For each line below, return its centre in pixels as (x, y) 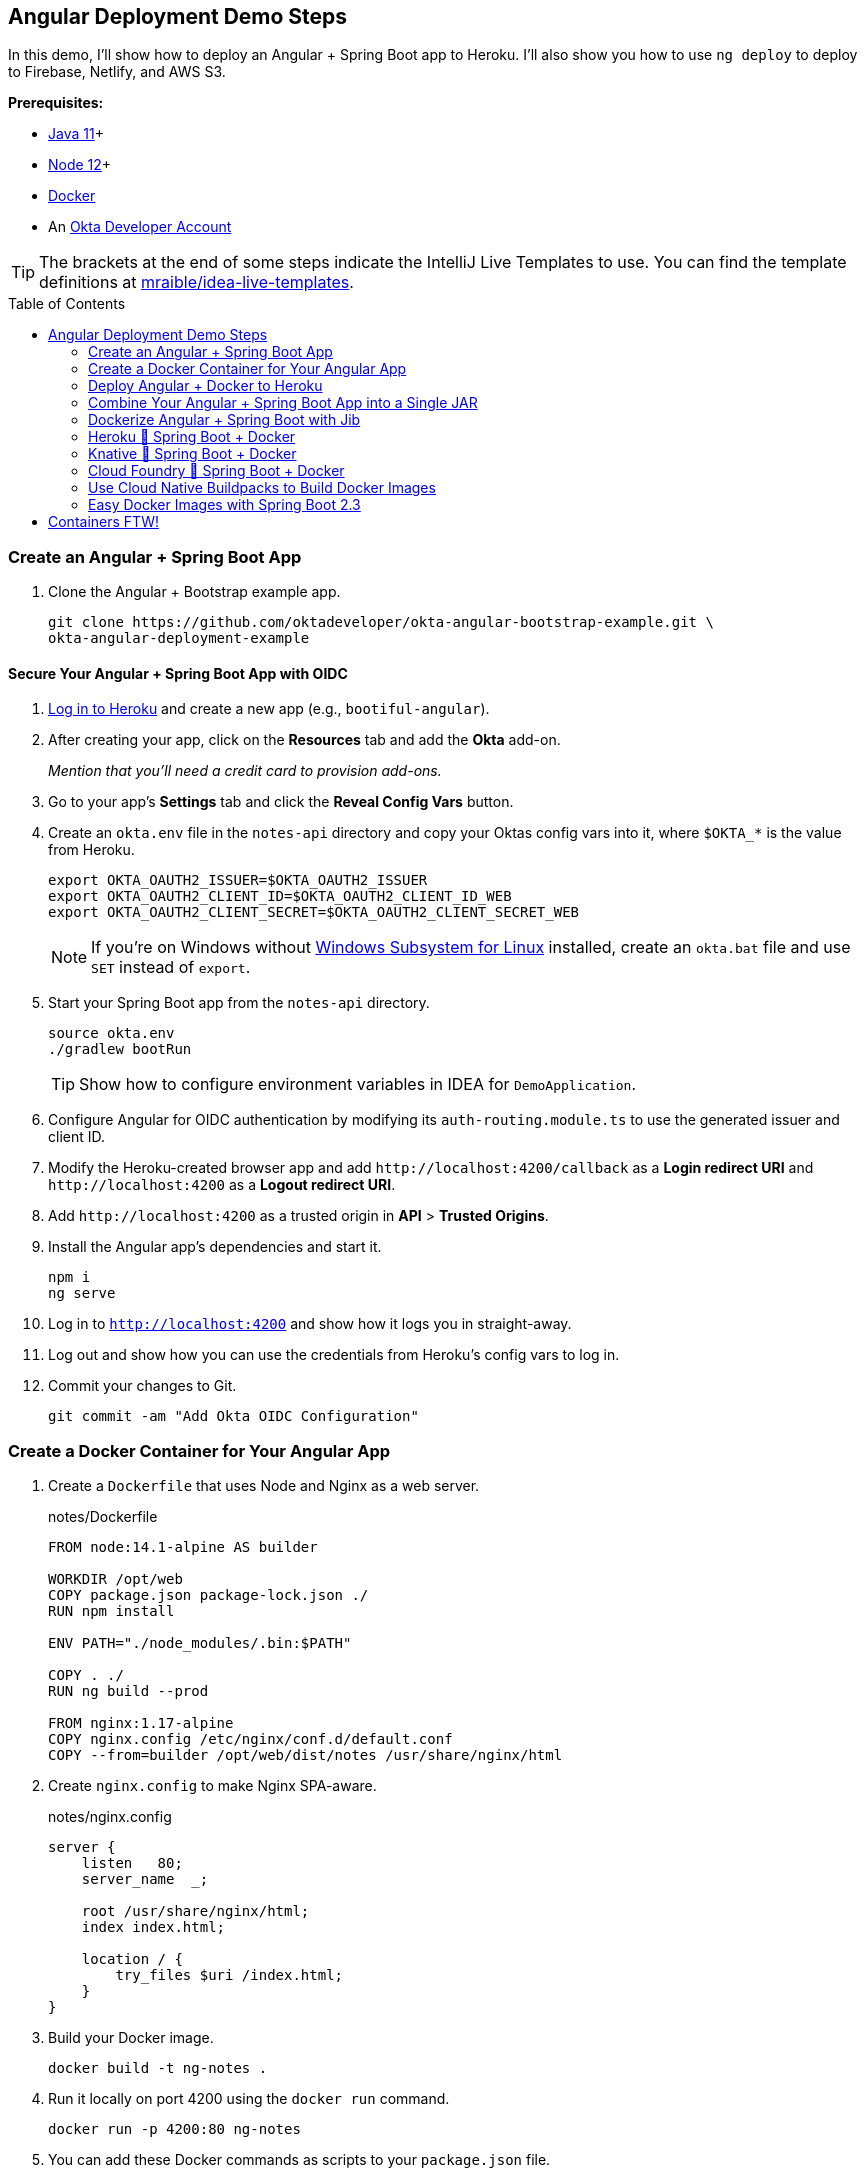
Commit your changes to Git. (142, 1386)
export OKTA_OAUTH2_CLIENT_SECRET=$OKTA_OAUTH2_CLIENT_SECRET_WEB (314, 912)
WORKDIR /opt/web (115, 1579)
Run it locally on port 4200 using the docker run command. (249, 2099)
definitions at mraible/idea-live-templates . (196, 282)
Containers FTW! (103, 522)
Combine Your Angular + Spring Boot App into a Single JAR (283, 403)
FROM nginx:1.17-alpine (141, 1723)
